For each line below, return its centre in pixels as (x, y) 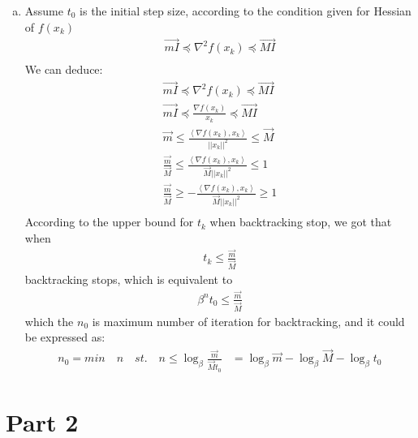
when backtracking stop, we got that (301, 222)
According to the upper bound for (109, 222)
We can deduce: (64, 69)
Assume (44, 11)
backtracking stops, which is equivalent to (129, 279)
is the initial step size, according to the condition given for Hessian (246, 11)
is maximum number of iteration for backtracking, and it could (248, 321)
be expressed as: (65, 337)
